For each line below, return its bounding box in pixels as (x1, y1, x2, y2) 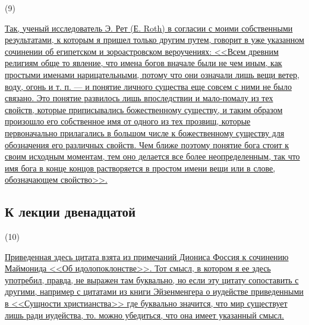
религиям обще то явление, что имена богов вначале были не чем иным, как (5, 57, 282, 69)
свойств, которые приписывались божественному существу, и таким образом (5, 103, 283, 115)
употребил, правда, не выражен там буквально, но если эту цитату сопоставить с (5, 273, 299, 286)
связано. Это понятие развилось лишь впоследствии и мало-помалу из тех (5, 92, 273, 104)
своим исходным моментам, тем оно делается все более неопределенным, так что (5, 150, 300, 162)
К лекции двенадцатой (5, 202, 136, 221)
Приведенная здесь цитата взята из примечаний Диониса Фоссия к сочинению (5, 250, 289, 262)
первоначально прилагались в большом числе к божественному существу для (5, 126, 285, 139)
